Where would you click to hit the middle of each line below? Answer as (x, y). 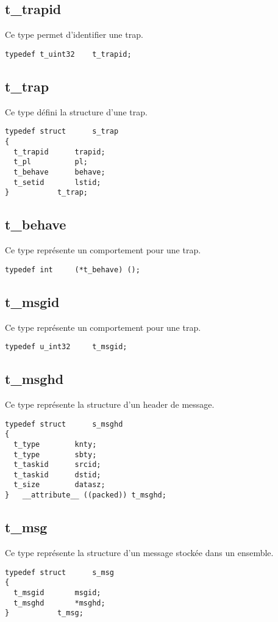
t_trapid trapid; (59, 152)
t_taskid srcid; (57, 465)
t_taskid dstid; (57, 475)
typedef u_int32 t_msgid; (66, 347)
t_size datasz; (59, 485)
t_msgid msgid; (57, 592)
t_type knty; (55, 444)
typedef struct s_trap (62, 132)
